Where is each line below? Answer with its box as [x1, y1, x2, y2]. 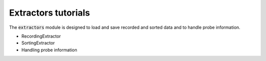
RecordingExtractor [21, 33, 61, 39]
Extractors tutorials [9, 7, 90, 18]
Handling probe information [21, 47, 77, 53]
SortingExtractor [21, 40, 55, 46]
